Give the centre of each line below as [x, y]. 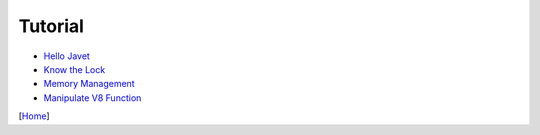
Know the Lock [74, 69]
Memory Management [89, 84]
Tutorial [51, 26]
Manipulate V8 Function [92, 97]
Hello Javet [66, 56]
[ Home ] [34, 116]
